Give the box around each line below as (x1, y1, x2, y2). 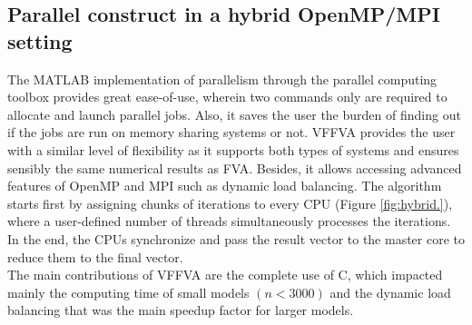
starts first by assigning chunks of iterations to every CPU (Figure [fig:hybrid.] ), (7, 193, 453, 212)
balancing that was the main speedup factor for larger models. (7, 300, 354, 320)
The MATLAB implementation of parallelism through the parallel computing (7, 69, 438, 88)
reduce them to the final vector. (7, 247, 183, 266)
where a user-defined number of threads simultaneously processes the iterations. (7, 212, 451, 231)
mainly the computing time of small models (7, 282, 250, 301)
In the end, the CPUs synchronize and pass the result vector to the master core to (7, 229, 466, 248)
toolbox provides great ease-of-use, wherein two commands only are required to (7, 87, 447, 106)
